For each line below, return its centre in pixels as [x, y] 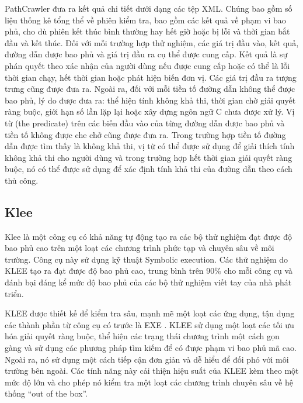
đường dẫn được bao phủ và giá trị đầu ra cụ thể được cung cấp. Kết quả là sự [146, 54]
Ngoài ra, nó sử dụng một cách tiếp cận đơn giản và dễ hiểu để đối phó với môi [147, 359]
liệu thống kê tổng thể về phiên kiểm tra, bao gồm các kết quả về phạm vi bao [145, 20]
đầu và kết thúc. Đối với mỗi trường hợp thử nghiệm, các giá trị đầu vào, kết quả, [152, 42]
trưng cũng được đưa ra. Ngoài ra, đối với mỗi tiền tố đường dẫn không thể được [150, 89]
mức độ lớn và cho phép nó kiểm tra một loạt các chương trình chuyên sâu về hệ [149, 382]
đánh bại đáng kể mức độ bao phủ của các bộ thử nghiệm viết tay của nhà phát [148, 282]
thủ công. [22, 180]
